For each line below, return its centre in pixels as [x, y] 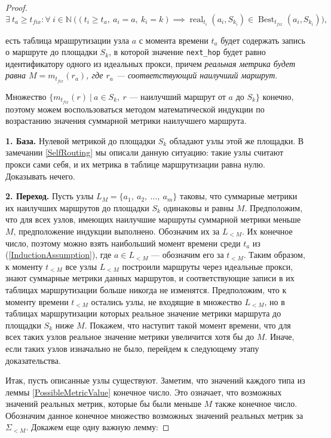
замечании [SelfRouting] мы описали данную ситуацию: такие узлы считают [145, 152]
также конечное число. [256, 404]
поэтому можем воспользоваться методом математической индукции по [135, 109]
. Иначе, [280, 337]
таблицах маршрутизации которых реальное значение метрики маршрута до [143, 313]
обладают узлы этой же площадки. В [237, 140]
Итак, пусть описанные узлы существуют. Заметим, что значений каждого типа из [155, 380]
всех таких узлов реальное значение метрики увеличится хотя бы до [130, 337]
